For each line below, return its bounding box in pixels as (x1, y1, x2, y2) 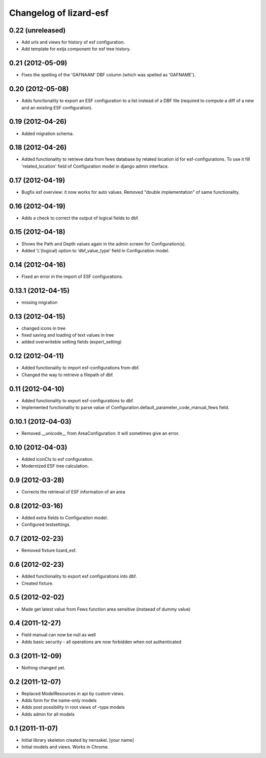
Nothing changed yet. (21, 664, 66, 670)
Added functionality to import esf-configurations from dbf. (21, 365, 140, 371)
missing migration (21, 299, 58, 305)
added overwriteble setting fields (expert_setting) (21, 339, 122, 345)
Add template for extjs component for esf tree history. (21, 46, 131, 52)
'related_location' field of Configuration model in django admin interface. (21, 163, 169, 169)
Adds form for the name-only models (21, 697, 97, 703)
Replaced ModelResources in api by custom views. (21, 690, 125, 696)
